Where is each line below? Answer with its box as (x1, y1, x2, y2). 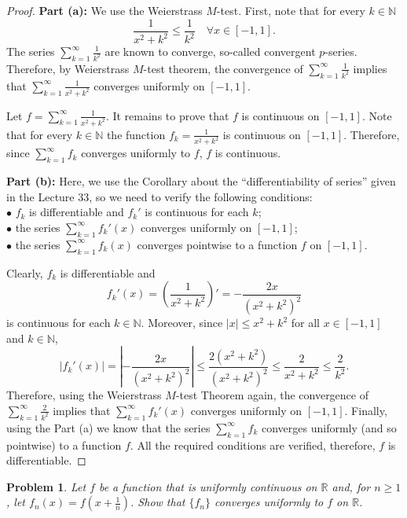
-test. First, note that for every (216, 2, 365, 18)
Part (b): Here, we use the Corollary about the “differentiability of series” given (6, 173, 396, 189)
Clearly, (6, 264, 43, 281)
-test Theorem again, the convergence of (175, 387, 369, 403)
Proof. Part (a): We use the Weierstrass (6, 2, 203, 18)
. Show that (130, 494, 185, 510)
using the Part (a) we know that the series (6, 419, 211, 435)
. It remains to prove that (105, 107, 229, 123)
